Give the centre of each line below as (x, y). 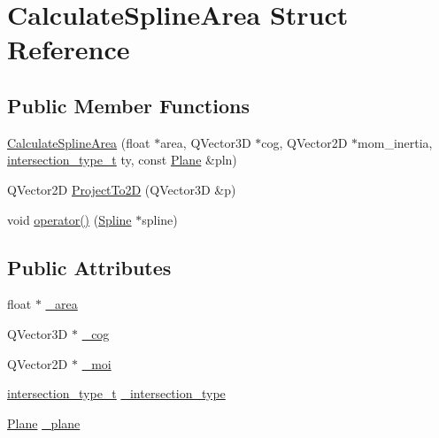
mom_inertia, (395, 142)
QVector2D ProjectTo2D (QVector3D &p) (122, 189)
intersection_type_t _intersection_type (116, 393)
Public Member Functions (128, 105)
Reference (69, 49)
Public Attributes (89, 267)
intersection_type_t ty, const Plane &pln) (122, 160)
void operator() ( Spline (69, 219)
